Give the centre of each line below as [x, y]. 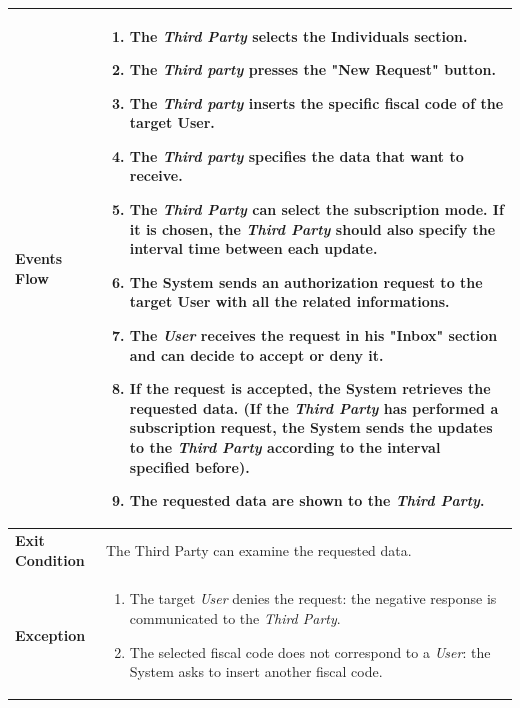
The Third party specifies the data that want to [296, 155]
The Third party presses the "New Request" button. [313, 69]
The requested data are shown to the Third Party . [307, 500]
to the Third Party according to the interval [285, 447]
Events [39, 258]
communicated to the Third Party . [235, 618]
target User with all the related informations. [289, 301]
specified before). [189, 466]
